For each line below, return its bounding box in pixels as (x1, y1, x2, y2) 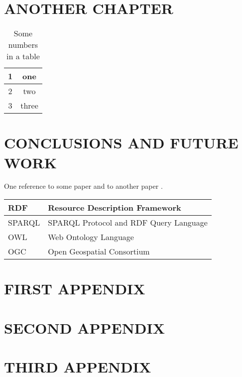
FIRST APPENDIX (4, 278, 145, 299)
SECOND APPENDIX (4, 317, 165, 338)
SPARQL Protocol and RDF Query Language (48, 217, 208, 229)
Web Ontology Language (48, 231, 134, 243)
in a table (6, 50, 40, 62)
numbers (8, 39, 38, 51)
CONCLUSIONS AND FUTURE (4, 132, 239, 153)
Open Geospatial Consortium (48, 246, 150, 257)
